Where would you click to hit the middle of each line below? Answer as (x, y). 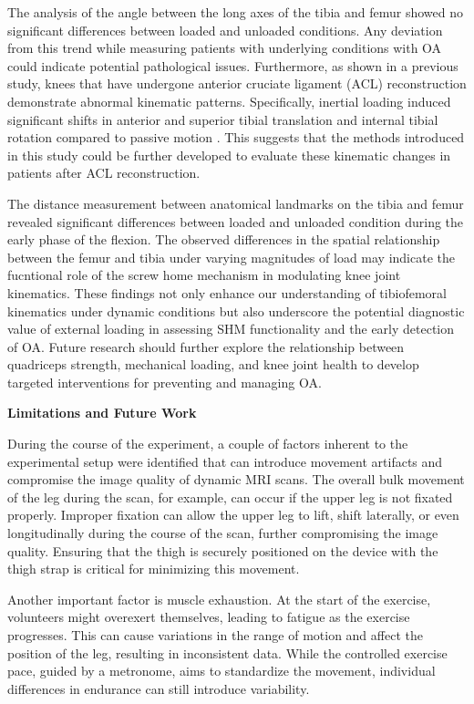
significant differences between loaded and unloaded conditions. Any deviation (225, 30)
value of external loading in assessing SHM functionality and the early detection (231, 329)
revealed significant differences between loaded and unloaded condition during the (236, 221)
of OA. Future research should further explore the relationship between (206, 346)
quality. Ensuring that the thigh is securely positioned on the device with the (223, 550)
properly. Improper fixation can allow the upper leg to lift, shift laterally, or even (233, 515)
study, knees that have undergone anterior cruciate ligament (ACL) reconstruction (237, 83)
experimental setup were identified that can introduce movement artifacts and (225, 461)
